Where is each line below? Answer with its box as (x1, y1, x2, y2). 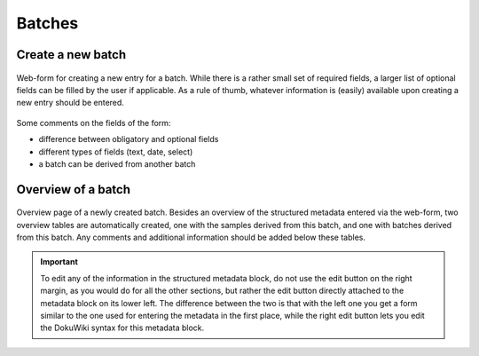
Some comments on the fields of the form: (16, 117, 171, 128)
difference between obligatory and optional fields (38, 134, 219, 145)
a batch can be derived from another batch (38, 158, 196, 169)
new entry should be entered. (16, 98, 124, 108)
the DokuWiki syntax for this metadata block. (40, 322, 205, 333)
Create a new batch (16, 47, 127, 62)
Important (40, 257, 79, 267)
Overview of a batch (16, 182, 131, 197)
